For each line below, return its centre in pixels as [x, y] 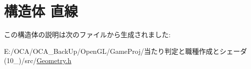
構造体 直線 [41, 11]
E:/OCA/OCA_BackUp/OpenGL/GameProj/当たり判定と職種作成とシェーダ [125, 51]
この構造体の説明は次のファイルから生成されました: [87, 34]
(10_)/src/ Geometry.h [38, 60]
